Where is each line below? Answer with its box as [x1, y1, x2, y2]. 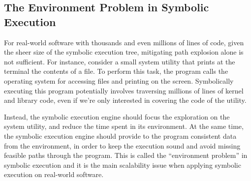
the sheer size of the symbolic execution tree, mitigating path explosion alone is [4, 47, 244, 57]
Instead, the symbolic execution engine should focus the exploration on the [4, 111, 230, 121]
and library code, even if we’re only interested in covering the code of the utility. [4, 95, 247, 105]
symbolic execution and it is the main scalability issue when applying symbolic [4, 159, 241, 170]
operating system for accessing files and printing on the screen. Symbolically [4, 75, 234, 86]
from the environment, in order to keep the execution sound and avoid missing [4, 140, 241, 151]
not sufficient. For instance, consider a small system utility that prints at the [4, 56, 235, 66]
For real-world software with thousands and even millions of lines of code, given [4, 37, 244, 47]
